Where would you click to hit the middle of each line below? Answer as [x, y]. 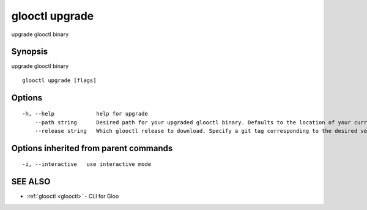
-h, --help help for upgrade [85, 114]
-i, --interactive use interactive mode [87, 164]
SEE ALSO [31, 182]
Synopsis [30, 52]
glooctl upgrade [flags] [59, 80]
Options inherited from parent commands [92, 148]
